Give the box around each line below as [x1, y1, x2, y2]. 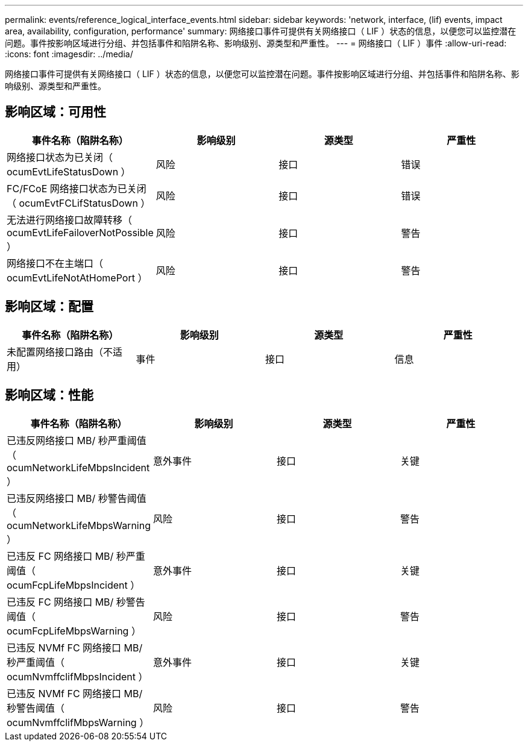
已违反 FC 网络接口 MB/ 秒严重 [7, 550, 145, 562]
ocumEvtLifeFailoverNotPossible [7, 226, 154, 239]
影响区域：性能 [5, 387, 93, 403]
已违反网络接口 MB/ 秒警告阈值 [7, 492, 146, 504]
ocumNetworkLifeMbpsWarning [7, 519, 151, 531]
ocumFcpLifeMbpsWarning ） [7, 624, 141, 637]
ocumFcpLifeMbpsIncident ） [7, 578, 140, 591]
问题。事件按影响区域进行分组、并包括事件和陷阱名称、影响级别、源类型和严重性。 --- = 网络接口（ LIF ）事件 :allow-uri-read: [5, 38, 507, 48]
